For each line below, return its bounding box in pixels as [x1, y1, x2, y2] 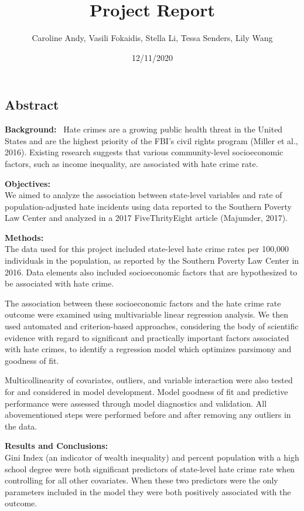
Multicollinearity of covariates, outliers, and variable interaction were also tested [5, 374, 293, 386]
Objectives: [5, 177, 50, 189]
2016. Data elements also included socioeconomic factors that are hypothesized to [5, 265, 298, 278]
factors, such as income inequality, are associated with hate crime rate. [5, 157, 258, 169]
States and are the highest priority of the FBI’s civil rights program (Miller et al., [5, 134, 298, 147]
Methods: [5, 231, 44, 243]
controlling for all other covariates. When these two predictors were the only [5, 474, 278, 486]
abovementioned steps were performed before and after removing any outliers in [5, 408, 291, 421]
